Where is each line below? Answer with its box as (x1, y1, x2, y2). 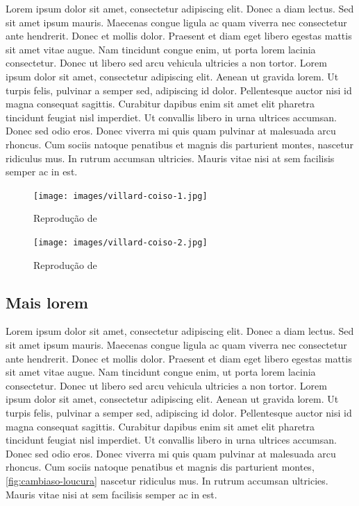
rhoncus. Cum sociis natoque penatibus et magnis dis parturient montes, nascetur (6, 137, 353, 151)
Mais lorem (6, 291, 88, 313)
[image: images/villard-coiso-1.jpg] (33, 191, 208, 201)
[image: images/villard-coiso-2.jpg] (33, 237, 208, 247)
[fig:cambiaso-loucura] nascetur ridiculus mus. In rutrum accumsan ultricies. (6, 473, 328, 487)
